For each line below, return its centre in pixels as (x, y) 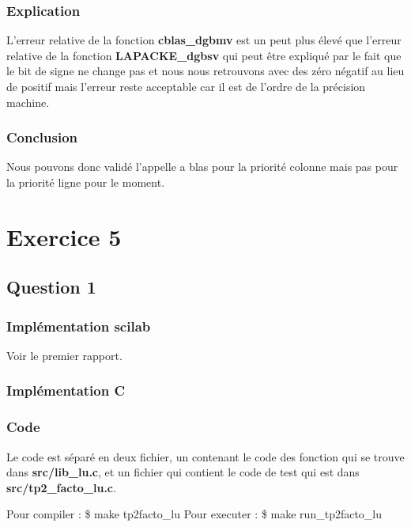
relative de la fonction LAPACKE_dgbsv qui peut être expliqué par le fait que (204, 55)
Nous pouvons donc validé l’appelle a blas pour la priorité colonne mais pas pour (202, 167)
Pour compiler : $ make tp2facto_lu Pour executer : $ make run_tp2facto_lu (194, 514)
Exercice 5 (64, 236)
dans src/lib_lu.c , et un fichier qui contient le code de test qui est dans (183, 472)
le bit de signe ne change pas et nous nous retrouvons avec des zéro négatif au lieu (205, 71)
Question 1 (51, 287)
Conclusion (42, 137)
